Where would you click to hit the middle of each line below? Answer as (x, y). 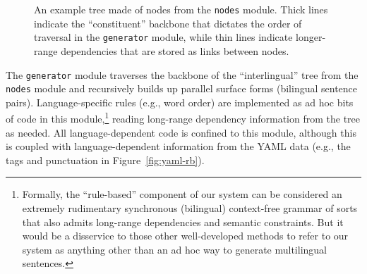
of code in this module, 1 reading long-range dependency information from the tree (183, 118)
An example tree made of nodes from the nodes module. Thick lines (181, 9)
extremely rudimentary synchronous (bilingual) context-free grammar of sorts (190, 208)
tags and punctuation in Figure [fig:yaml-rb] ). (105, 160)
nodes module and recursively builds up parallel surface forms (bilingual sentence (182, 88)
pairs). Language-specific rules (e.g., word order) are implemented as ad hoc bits (180, 102)
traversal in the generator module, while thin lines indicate (163, 37)
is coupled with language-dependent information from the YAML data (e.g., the (178, 146)
